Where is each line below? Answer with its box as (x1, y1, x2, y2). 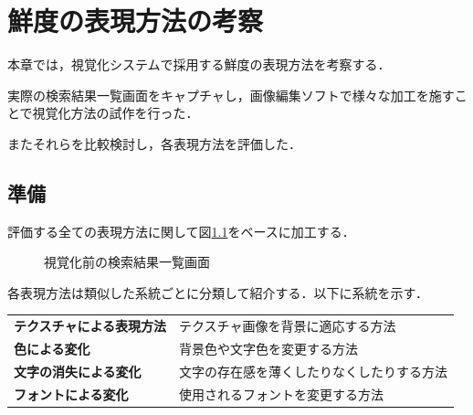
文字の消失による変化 (14, 361, 142, 380)
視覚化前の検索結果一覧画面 (44, 252, 210, 271)
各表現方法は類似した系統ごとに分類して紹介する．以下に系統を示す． (7, 282, 429, 302)
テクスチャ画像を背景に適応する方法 (179, 316, 396, 335)
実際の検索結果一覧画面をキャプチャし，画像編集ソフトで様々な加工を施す (7, 85, 455, 104)
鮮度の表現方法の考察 (7, 2, 264, 39)
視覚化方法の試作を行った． (32, 103, 199, 122)
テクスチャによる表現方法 (14, 316, 167, 335)
